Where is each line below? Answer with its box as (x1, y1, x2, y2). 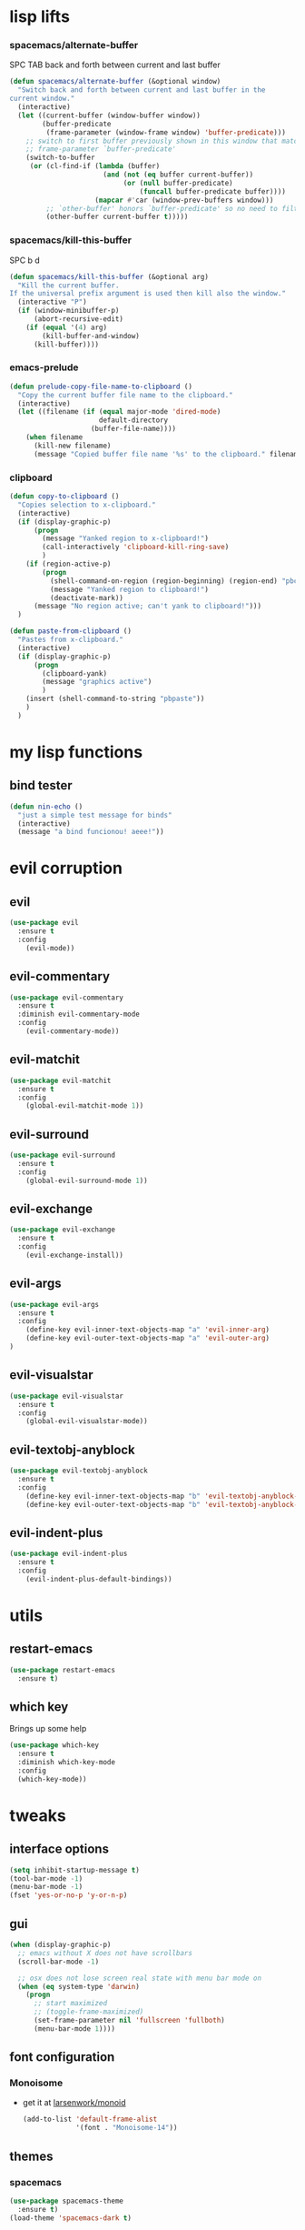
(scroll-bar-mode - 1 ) (17, 1957, 100, 1966)
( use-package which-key (9, 1741, 100, 1750)
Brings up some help (9, 1723, 87, 1734)
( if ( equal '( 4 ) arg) (25, 323, 107, 332)
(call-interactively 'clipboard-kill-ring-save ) (42, 543, 230, 552)
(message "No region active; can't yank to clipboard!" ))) (33, 602, 261, 611)
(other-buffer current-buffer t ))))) (45, 212, 189, 222)
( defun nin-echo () (9, 802, 84, 811)
